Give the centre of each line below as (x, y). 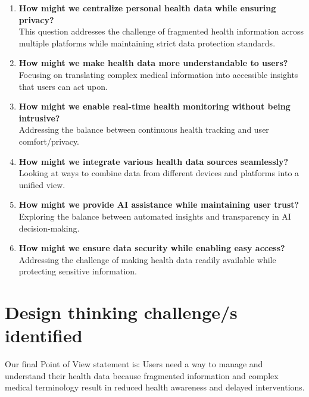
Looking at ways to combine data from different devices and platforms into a (159, 173)
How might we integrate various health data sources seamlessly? (154, 161)
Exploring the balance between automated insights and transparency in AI (155, 216)
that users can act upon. (63, 86)
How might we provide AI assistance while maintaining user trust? (159, 204)
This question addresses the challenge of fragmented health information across (161, 31)
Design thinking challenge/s (121, 312)
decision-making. (49, 228)
